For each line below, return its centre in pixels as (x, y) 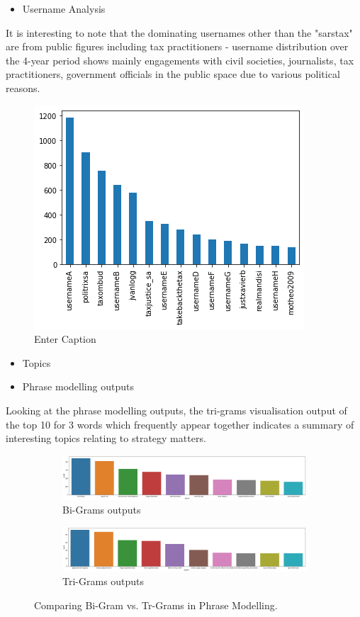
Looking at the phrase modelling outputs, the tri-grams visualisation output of (176, 410)
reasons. (23, 87)
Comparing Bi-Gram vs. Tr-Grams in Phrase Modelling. (156, 605)
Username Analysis (64, 9)
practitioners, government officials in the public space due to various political (173, 74)
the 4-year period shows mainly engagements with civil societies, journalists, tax (180, 60)
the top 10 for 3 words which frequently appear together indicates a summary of (180, 424)
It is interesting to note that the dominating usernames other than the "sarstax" (179, 32)
